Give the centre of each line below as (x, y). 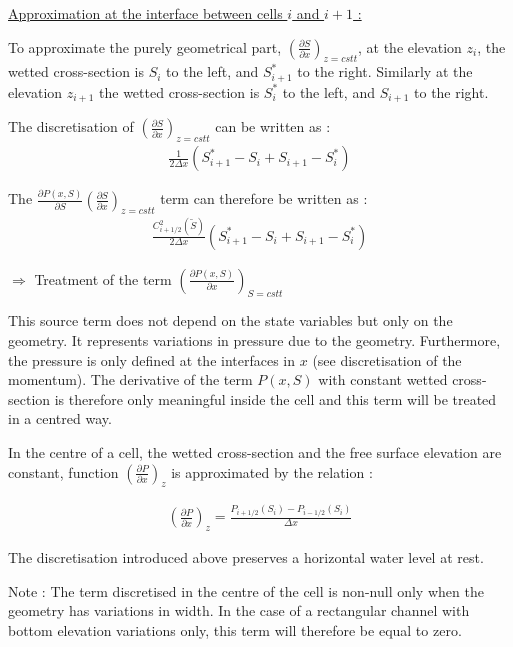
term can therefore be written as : (264, 198)
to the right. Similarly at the (385, 71)
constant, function (63, 471)
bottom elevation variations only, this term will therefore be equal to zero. (235, 629)
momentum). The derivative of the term (130, 379)
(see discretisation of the (387, 359)
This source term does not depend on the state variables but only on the (230, 320)
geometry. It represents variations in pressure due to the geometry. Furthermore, (254, 340)
